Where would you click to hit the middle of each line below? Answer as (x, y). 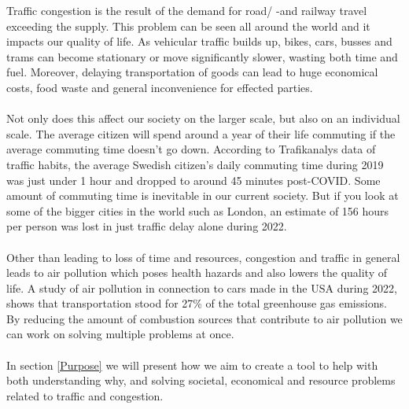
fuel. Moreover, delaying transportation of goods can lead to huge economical (192, 72)
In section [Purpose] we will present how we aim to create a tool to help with (192, 365)
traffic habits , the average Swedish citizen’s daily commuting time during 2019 (195, 164)
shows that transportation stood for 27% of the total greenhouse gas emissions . (197, 303)
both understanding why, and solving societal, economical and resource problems (201, 380)
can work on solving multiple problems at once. (120, 334)
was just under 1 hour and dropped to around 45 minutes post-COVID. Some (193, 180)
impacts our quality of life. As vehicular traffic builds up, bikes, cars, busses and (199, 41)
